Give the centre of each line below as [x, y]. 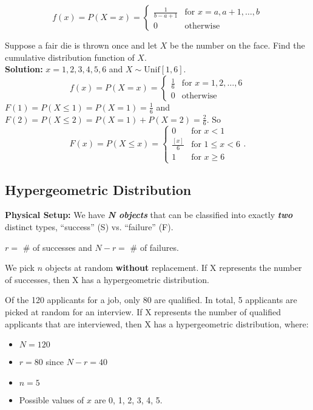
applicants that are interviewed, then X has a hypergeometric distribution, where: [157, 323]
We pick [20, 268]
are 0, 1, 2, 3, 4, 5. [128, 399]
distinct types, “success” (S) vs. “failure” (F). [89, 226]
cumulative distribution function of [70, 57]
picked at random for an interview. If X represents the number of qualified [143, 311]
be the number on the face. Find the [237, 45]
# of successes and [57, 247]
